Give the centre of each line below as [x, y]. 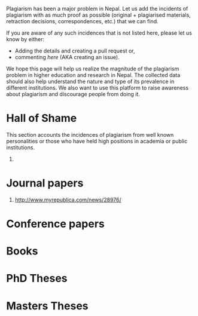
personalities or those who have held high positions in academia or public [97, 141]
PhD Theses [37, 279]
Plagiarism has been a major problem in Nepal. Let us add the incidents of [97, 9]
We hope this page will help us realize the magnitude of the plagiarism [93, 69]
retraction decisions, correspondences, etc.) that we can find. [82, 21]
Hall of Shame [42, 118]
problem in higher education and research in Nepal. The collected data [93, 75]
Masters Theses [47, 306]
